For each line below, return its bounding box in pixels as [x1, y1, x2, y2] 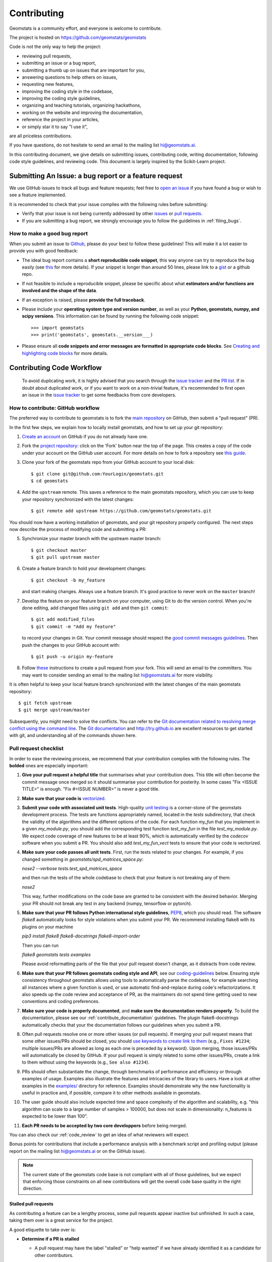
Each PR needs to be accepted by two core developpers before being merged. [22, 1122, 187, 1128]
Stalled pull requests [9, 1201, 54, 1207]
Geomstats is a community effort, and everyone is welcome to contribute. [9, 25, 162, 31]
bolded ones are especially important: [9, 763, 88, 769]
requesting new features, [22, 81, 74, 87]
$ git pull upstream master [31, 554, 100, 560]
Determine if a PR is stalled [22, 1236, 80, 1242]
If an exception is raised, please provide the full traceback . [22, 297, 146, 303]
